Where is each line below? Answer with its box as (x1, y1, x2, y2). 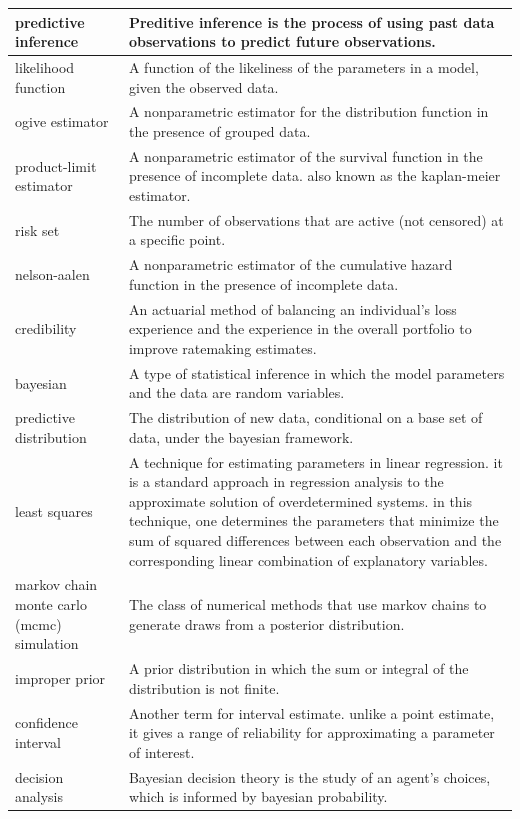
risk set (15, 219, 60, 240)
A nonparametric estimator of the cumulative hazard (128, 254, 453, 275)
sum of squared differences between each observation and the (128, 530, 502, 550)
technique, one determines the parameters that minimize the (128, 510, 499, 531)
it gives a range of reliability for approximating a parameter (128, 722, 495, 743)
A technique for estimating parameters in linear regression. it (128, 451, 503, 472)
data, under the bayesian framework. (128, 426, 354, 447)
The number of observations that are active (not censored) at (128, 209, 504, 230)
